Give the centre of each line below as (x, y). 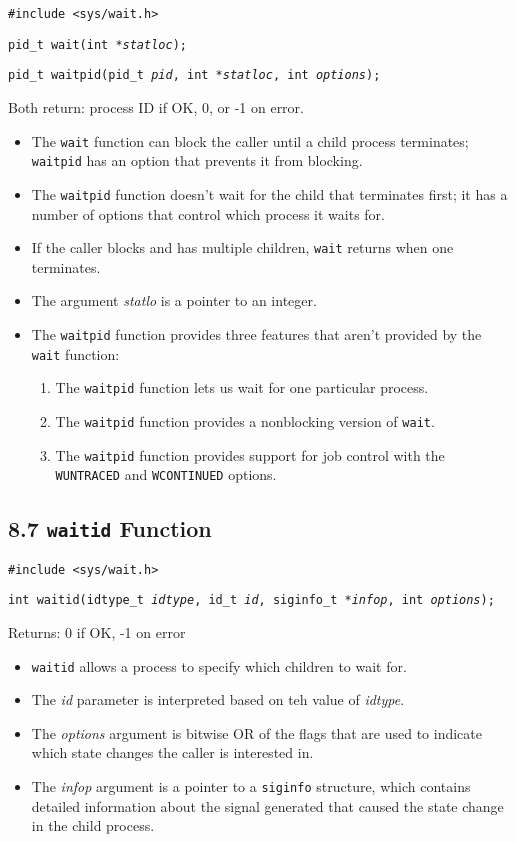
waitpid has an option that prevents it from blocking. (197, 160)
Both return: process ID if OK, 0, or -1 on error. (156, 106)
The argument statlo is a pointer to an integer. (174, 300)
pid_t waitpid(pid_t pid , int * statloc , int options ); (194, 75)
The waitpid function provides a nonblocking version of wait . (245, 420)
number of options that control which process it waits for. (208, 213)
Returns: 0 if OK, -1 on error (97, 632)
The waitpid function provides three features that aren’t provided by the (256, 333)
